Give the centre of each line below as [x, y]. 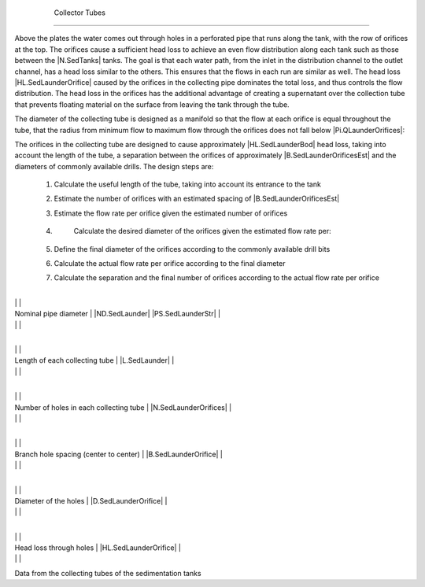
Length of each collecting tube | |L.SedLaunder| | [94, 360]
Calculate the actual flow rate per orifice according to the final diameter [170, 264]
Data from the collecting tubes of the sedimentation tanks [108, 573]
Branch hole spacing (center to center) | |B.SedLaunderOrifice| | [119, 454]
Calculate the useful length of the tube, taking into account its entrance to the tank [188, 184]
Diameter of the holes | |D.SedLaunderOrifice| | [91, 500]
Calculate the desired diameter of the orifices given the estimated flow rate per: [203, 231]
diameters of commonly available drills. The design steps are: [114, 166]
